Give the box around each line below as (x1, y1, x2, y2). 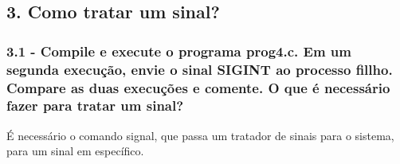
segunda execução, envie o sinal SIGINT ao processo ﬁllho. (6, 59, 393, 79)
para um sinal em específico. (6, 143, 144, 159)
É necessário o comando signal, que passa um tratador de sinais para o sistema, (6, 127, 394, 143)
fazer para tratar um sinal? (6, 96, 184, 115)
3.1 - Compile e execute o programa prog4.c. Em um (6, 41, 351, 61)
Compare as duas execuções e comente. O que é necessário (6, 77, 390, 97)
